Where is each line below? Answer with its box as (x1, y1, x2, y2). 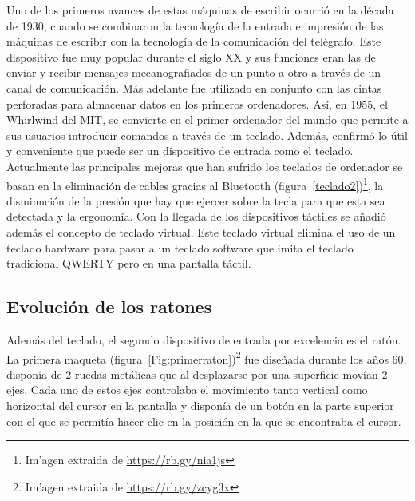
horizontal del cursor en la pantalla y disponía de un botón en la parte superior (6, 396, 394, 413)
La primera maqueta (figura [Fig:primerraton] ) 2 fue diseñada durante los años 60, (6, 348, 407, 367)
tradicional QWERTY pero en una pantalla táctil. (6, 255, 251, 272)
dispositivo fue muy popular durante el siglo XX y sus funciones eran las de (6, 48, 376, 65)
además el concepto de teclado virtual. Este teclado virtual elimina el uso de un (6, 223, 396, 240)
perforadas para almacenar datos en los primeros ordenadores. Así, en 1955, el (6, 95, 388, 112)
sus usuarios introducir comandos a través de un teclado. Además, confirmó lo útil (6, 126, 408, 143)
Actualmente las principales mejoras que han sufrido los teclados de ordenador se (6, 157, 403, 174)
